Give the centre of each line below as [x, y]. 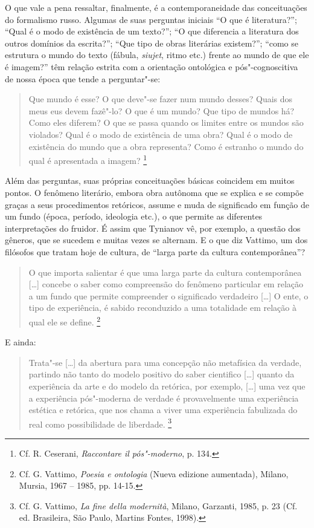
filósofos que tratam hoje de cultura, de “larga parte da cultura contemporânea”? [155, 251]
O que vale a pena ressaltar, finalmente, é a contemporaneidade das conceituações [156, 7]
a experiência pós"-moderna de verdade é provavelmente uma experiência [164, 398]
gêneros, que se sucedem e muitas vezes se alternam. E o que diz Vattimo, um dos [156, 240]
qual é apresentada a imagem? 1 [88, 159]
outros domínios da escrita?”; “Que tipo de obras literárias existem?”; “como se [152, 43]
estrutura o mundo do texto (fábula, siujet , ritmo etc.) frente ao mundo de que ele [157, 55]
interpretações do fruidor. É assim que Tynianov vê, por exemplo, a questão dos [153, 228]
